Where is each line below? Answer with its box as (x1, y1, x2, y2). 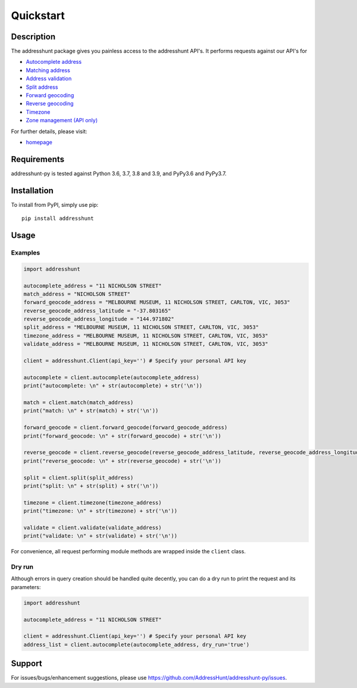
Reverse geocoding (26, 100, 74, 107)
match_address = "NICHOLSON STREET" (23, 290, 131, 297)
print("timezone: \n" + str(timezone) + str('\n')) (23, 507, 178, 515)
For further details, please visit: (11, 128, 87, 135)
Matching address (26, 66, 71, 74)
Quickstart (11, 9, 65, 22)
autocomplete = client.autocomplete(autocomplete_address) (23, 374, 199, 381)
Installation (11, 185, 54, 196)
